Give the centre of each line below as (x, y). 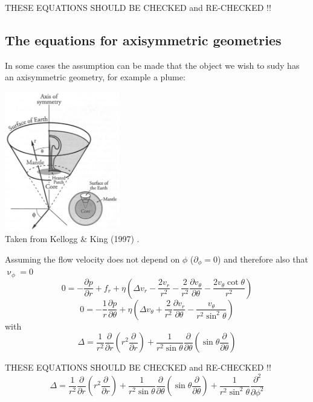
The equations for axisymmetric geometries (143, 40)
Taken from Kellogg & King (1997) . (72, 239)
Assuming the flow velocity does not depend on (92, 259)
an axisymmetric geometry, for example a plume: (95, 77)
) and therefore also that (263, 259)
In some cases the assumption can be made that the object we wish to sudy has (152, 65)
